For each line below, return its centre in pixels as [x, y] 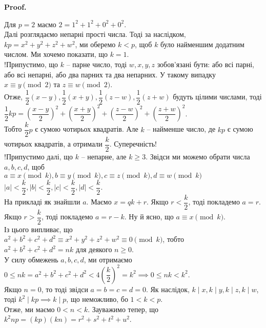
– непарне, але [104, 157]
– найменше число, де [181, 129]
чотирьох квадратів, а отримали [53, 144]
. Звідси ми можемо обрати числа [198, 157]
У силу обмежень [31, 259]
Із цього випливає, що [38, 229]
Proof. [15, 7]
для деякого [94, 249]
